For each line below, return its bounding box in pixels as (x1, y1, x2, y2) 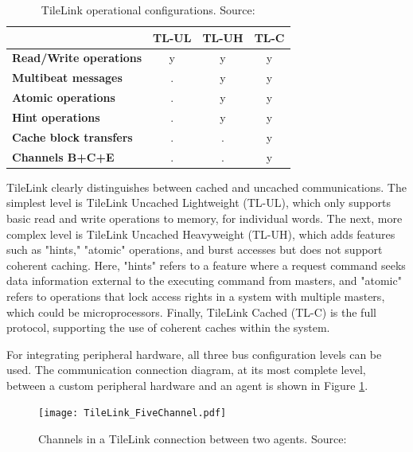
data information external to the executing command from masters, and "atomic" (6, 272, 402, 289)
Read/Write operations (12, 49, 142, 66)
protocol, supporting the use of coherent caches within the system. (6, 319, 330, 336)
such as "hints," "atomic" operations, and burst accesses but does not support (6, 241, 383, 258)
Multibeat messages (12, 69, 123, 86)
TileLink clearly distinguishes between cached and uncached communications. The (6, 178, 407, 195)
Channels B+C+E (12, 148, 115, 165)
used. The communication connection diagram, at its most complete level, (6, 361, 366, 378)
